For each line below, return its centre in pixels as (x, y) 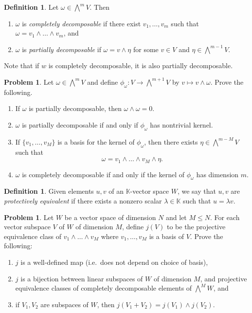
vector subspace (27, 227)
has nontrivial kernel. (181, 124)
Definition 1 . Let (31, 7)
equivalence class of (33, 236)
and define (103, 82)
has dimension (217, 174)
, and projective (224, 278)
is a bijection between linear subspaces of (82, 278)
